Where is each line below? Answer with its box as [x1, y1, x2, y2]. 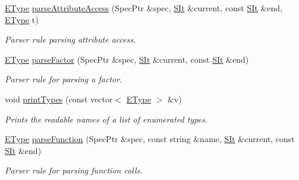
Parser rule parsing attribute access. [5, 33, 136, 46]
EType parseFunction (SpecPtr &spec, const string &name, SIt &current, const [5, 133, 295, 145]
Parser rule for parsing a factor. [5, 73, 122, 85]
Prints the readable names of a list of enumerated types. [5, 112, 208, 125]
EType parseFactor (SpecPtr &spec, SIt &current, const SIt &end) [5, 53, 249, 65]
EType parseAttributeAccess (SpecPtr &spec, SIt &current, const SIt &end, [5, 2, 282, 14]
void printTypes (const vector [5, 92, 113, 105]
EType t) [5, 13, 39, 25]
